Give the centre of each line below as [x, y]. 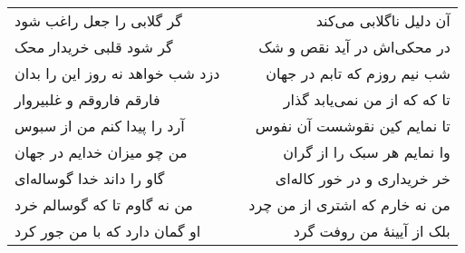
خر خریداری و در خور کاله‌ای [363, 178]
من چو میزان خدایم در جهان [101, 152]
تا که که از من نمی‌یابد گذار [367, 99]
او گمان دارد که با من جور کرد [108, 231]
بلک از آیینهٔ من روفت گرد [372, 231]
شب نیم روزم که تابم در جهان [358, 73]
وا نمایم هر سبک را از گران [367, 152]
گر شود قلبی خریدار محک [94, 47]
